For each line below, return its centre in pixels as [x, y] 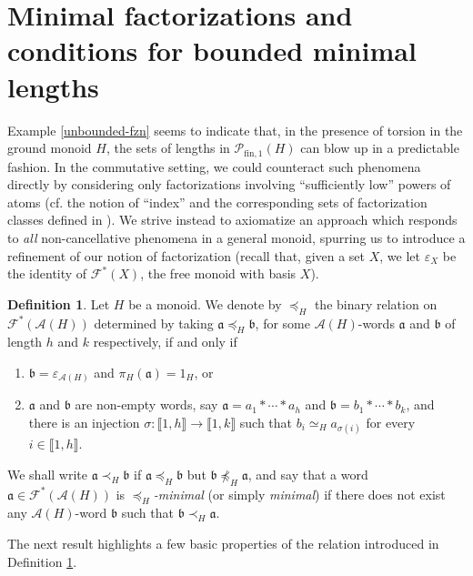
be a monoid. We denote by [205, 303]
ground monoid [50, 148]
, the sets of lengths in [168, 148]
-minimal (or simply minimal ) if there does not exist [299, 494]
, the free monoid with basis [218, 273]
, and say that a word [308, 474]
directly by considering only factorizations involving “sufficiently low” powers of [229, 184]
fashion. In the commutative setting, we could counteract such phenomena [214, 166]
